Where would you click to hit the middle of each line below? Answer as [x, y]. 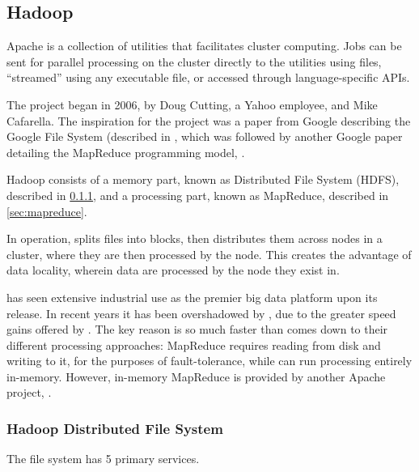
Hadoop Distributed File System [115, 428]
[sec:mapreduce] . [47, 211]
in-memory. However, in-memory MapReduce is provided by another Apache [196, 376]
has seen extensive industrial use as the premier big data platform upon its [192, 297]
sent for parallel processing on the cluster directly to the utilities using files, [194, 61]
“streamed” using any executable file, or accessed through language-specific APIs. [208, 77]
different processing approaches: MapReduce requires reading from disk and [194, 344]
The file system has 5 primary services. [103, 459]
